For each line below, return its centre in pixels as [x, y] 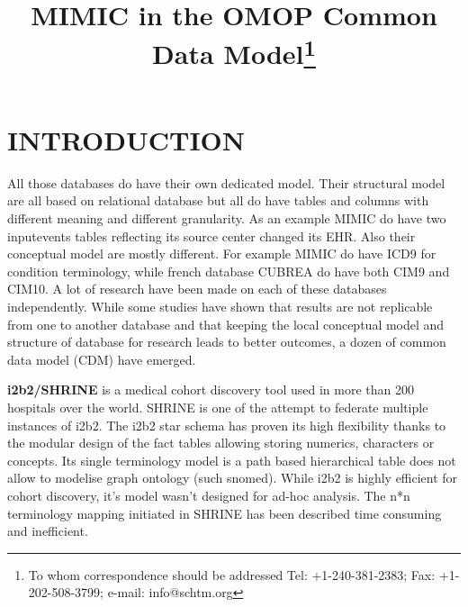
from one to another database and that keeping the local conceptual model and [226, 324]
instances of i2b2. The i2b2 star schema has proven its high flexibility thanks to [227, 425]
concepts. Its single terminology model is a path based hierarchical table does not [232, 460]
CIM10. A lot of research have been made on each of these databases [197, 289]
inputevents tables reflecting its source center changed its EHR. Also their [211, 236]
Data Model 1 [234, 52]
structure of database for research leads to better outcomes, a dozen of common [227, 342]
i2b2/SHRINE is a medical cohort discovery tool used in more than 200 [211, 390]
